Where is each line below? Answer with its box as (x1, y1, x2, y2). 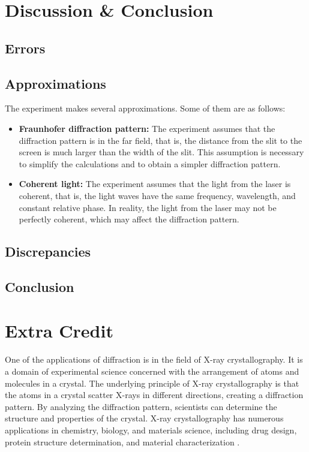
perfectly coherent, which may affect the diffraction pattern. (19, 213, 239, 225)
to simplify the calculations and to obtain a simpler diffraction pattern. (19, 157, 281, 170)
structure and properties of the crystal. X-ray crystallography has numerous (5, 412, 284, 424)
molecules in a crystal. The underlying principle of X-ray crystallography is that (5, 376, 299, 389)
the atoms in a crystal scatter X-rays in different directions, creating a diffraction (5, 388, 304, 401)
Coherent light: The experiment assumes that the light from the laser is (19, 177, 291, 190)
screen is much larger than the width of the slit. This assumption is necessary (19, 146, 304, 158)
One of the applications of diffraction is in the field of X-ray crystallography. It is (5, 353, 303, 366)
